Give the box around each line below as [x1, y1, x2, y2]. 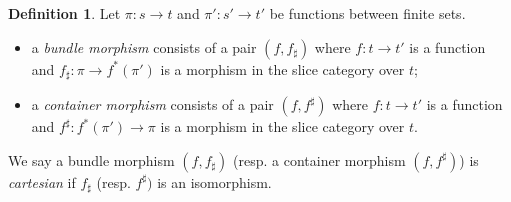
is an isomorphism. [157, 171, 272, 192]
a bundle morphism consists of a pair [31, 36, 257, 57]
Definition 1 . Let [8, 3, 121, 23]
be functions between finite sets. [269, 3, 466, 23]
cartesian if [8, 171, 76, 192]
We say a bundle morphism [8, 149, 175, 170]
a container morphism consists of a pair [31, 94, 274, 115]
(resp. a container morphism [233, 149, 406, 170]
